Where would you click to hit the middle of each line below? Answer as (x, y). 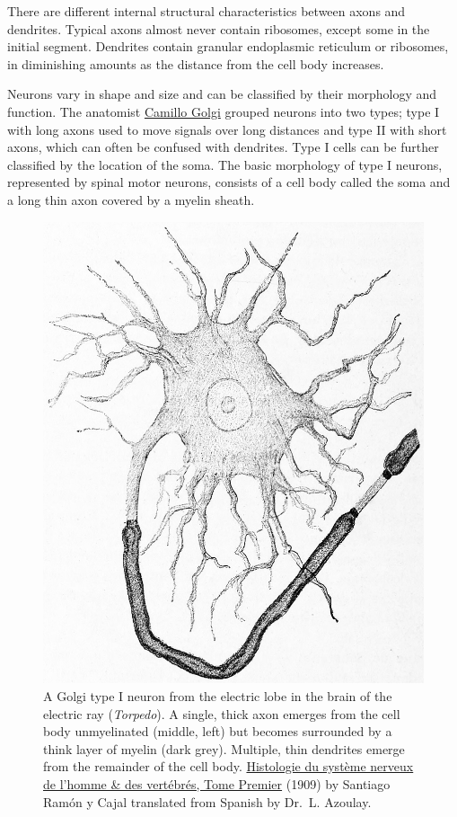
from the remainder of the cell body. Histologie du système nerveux (228, 766)
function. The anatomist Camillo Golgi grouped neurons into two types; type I (224, 111)
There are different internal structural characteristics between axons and (207, 11)
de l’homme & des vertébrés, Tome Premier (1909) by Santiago (217, 783)
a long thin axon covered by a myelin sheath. (131, 199)
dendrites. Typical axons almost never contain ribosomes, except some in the (219, 28)
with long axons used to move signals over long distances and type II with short (227, 129)
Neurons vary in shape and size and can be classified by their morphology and (222, 94)
